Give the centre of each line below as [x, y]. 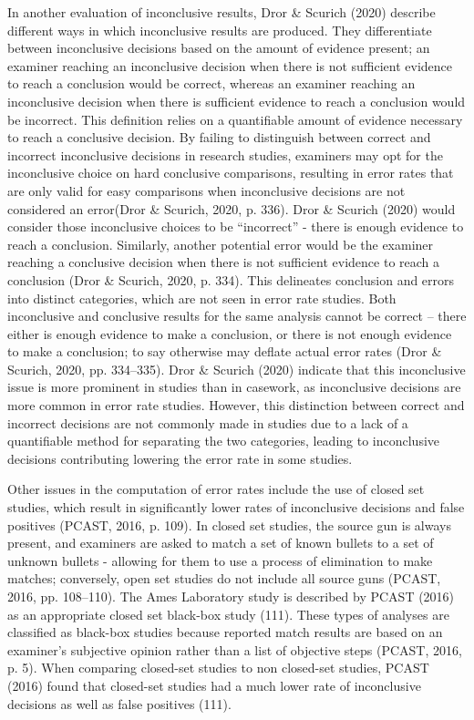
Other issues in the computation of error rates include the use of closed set [216, 489]
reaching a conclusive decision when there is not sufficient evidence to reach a [224, 262]
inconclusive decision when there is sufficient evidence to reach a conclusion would [237, 101]
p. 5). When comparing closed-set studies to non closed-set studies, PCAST [218, 668]
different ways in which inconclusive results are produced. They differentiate [220, 30]
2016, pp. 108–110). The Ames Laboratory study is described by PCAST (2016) [231, 596]
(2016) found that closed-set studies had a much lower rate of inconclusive [214, 685]
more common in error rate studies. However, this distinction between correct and [236, 405]
